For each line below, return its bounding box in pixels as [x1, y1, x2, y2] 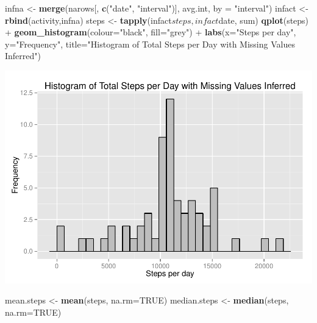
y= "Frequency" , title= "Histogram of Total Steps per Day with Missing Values [5, 37, 295, 50]
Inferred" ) [5, 49, 41, 62]
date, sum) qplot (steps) [218, 13, 309, 26]
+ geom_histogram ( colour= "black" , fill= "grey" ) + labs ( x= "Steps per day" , [5, 26, 296, 38]
